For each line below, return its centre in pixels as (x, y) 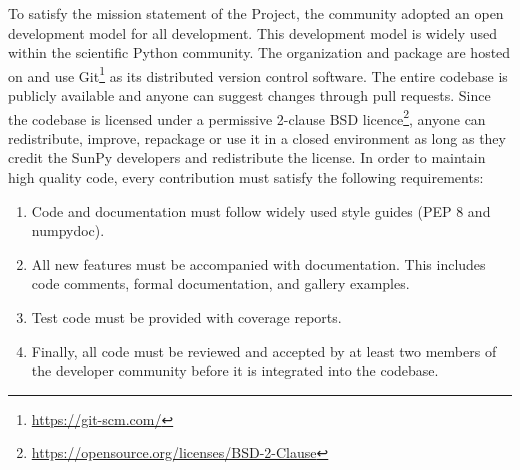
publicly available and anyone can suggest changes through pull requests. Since (249, 95)
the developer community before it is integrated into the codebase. (235, 370)
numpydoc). (68, 230)
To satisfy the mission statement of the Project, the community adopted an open (256, 13)
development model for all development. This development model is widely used (253, 32)
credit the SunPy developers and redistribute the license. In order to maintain (247, 157)
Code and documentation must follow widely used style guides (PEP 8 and (261, 210)
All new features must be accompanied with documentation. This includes (258, 263)
